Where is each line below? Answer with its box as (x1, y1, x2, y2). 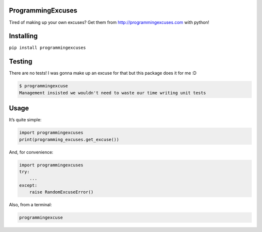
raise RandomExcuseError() (29, 189, 94, 195)
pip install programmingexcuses (9, 45, 86, 50)
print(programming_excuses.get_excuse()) (19, 136, 119, 142)
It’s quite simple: (9, 117, 42, 123)
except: (19, 182, 37, 188)
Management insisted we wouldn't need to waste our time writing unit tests (19, 90, 206, 96)
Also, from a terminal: (9, 202, 52, 208)
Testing (9, 57, 33, 66)
